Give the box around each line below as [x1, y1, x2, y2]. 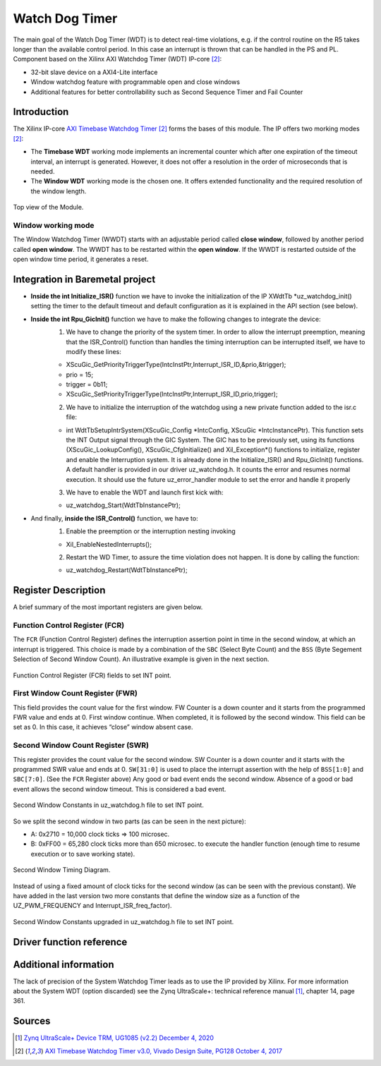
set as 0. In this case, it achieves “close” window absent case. [13, 723, 193, 732]
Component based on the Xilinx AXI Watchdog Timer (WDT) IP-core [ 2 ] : [13, 55, 222, 63]
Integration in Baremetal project [13, 273, 156, 285]
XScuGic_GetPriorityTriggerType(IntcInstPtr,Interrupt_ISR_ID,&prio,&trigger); [66, 361, 286, 369]
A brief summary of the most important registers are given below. [13, 603, 203, 612]
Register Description [13, 584, 106, 596]
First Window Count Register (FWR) [13, 689, 138, 698]
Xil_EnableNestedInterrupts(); [66, 540, 152, 548]
